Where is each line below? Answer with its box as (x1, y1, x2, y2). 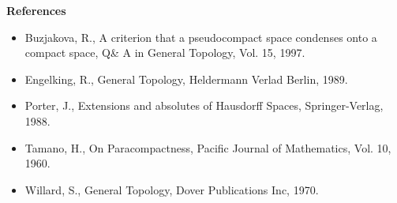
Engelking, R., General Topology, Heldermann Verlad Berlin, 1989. (24, 70, 348, 87)
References (6, 2, 66, 18)
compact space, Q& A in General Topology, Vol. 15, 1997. (24, 44, 305, 61)
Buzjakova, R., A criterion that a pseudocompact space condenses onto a (24, 28, 377, 45)
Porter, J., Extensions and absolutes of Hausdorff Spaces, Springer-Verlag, (24, 97, 384, 114)
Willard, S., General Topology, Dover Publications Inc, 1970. (24, 181, 319, 197)
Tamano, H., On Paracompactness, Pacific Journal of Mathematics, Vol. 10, (24, 139, 391, 156)
